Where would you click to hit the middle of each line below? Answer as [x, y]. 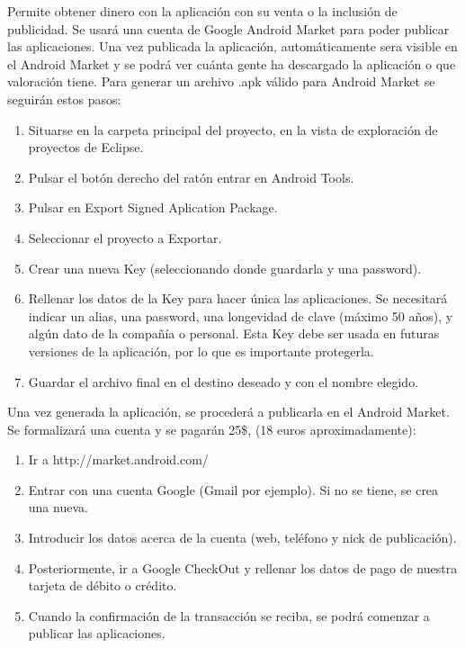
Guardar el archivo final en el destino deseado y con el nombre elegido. [224, 381]
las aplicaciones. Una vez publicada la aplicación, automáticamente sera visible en [232, 46]
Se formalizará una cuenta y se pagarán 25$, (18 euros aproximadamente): [212, 429]
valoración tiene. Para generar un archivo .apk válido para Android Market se [221, 81]
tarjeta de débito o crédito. [103, 585]
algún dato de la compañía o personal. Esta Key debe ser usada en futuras [234, 333]
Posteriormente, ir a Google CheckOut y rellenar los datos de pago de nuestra [243, 567]
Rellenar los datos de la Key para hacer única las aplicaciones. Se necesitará [238, 298]
